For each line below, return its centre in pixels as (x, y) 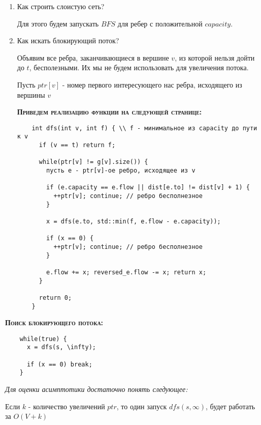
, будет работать (231, 406)
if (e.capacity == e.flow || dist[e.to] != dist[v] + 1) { (148, 188)
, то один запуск (142, 406)
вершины (31, 94)
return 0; (55, 297)
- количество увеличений (67, 406)
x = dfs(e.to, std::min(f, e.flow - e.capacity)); (134, 221)
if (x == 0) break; (59, 364)
